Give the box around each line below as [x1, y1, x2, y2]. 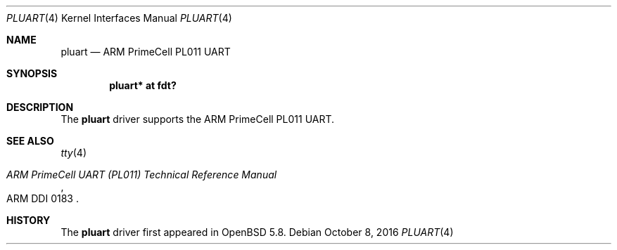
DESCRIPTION [6, 101, 74, 113]
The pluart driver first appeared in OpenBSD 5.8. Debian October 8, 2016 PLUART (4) [61, 226, 454, 238]
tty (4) [61, 147, 87, 159]
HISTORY [6, 214, 51, 226]
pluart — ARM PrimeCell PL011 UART [61, 46, 231, 58]
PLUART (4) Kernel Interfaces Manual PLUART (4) [6, 12, 232, 24]
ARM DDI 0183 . [6, 192, 79, 204]
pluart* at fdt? [109, 79, 177, 91]
